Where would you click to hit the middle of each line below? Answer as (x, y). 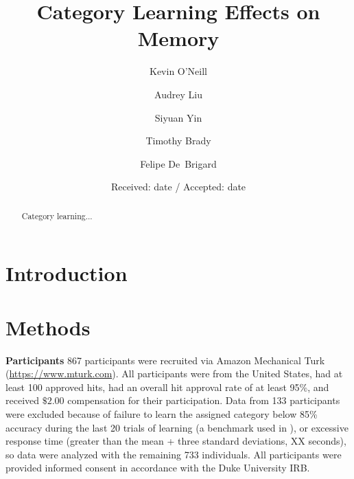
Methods (48, 327)
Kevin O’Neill (178, 71)
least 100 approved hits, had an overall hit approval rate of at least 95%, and (167, 387)
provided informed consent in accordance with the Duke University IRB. (158, 468)
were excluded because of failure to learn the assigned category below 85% (162, 414)
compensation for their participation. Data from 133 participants (204, 400)
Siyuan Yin (178, 117)
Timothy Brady (178, 141)
